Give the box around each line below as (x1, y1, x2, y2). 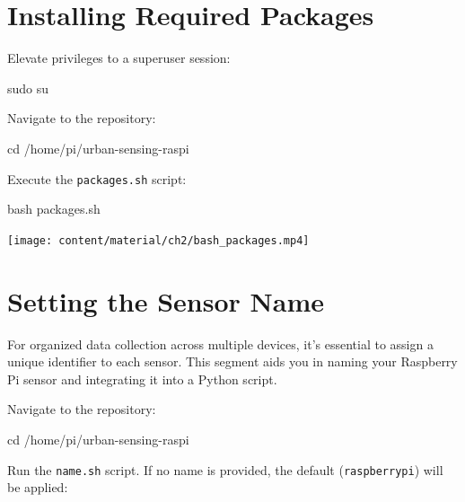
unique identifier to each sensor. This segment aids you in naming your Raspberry (7, 352, 458, 371)
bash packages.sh (7, 199, 101, 218)
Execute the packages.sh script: (7, 169, 187, 188)
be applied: (7, 478, 68, 497)
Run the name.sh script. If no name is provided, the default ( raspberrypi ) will (7, 460, 443, 479)
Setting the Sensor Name (7, 282, 324, 319)
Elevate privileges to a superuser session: (7, 48, 231, 67)
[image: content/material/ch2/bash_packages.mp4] (7, 233, 310, 247)
